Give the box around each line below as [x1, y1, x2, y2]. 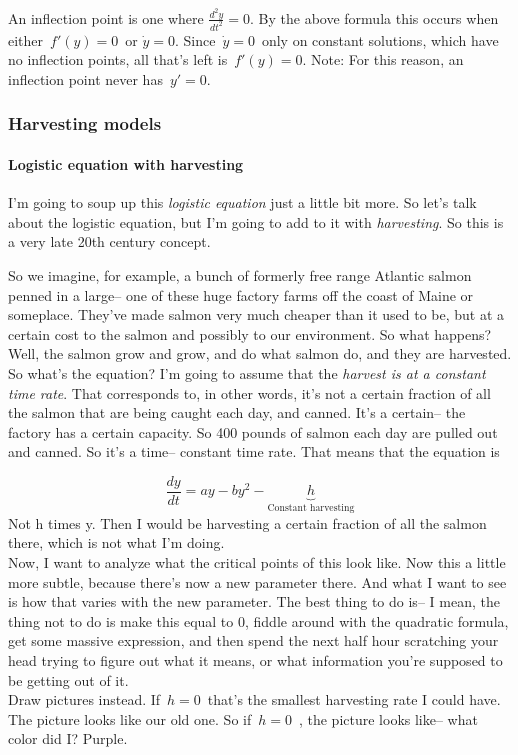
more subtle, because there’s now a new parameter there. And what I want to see [8, 571, 507, 592]
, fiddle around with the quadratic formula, [244, 610, 509, 631]
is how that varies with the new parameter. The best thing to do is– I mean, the [8, 591, 500, 612]
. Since [174, 29, 216, 50]
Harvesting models [8, 111, 162, 136]
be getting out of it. [8, 669, 129, 690]
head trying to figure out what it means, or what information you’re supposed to [8, 649, 503, 670]
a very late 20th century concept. [8, 231, 211, 252]
